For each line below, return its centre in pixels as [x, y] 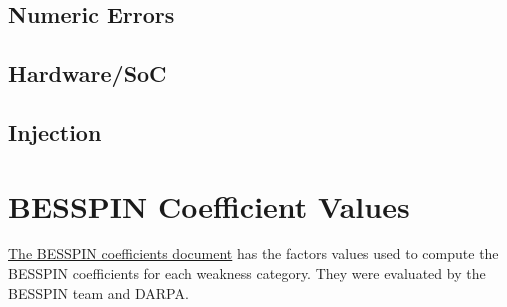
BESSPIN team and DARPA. [98, 292]
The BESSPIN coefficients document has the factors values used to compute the [253, 253]
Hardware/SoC [87, 73]
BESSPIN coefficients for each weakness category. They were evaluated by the [247, 273]
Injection [55, 131]
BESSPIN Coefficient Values [209, 205]
